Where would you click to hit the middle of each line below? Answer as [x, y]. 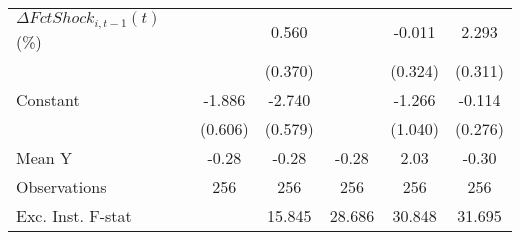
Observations [61, 186]
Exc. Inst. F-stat [74, 215]
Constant [48, 99]
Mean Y [44, 157]
